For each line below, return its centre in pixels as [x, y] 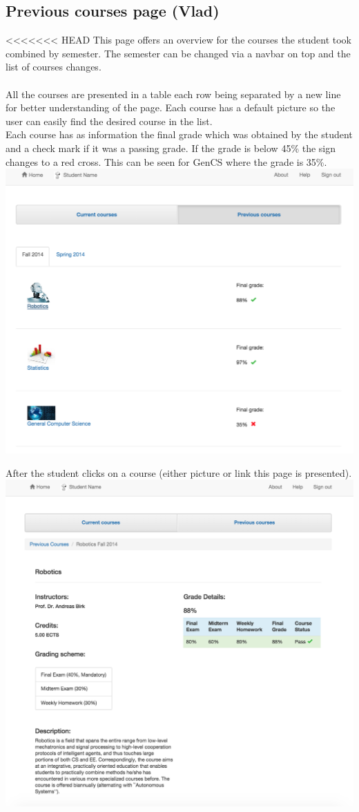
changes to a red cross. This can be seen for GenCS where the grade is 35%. [166, 161]
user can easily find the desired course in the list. [109, 121]
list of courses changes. [54, 67]
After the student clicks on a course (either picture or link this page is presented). [179, 472]
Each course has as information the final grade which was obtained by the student [179, 134]
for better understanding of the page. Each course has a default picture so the [171, 107]
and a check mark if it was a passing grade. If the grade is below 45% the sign [171, 148]
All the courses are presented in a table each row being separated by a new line [173, 94]
